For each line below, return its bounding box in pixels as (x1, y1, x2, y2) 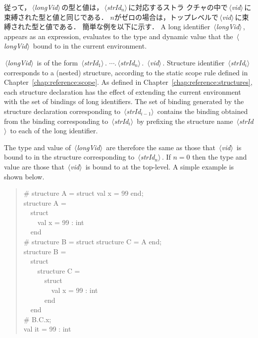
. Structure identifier (162, 57, 225, 67)
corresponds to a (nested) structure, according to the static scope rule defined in (4, 67, 248, 77)
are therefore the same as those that (106, 142, 216, 152)
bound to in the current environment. (33, 41, 147, 51)
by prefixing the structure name (137, 115, 233, 126)
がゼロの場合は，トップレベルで (114, 11, 218, 22)
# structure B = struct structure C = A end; (23, 236, 162, 247)
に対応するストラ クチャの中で (128, 2, 228, 12)
